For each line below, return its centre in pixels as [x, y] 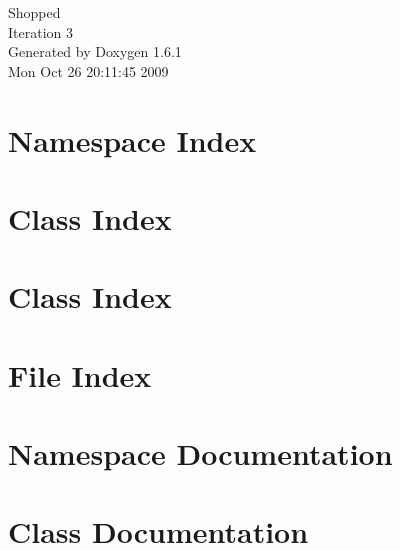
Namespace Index [132, 139]
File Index [80, 374]
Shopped [34, 12]
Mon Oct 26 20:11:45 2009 [88, 70]
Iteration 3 [40, 31]
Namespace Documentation [200, 453]
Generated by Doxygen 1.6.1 [95, 51]
